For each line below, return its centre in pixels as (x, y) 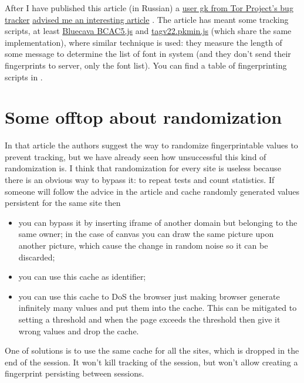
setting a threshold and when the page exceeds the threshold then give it (149, 319)
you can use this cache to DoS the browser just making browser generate (149, 296)
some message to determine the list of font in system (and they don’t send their (148, 54)
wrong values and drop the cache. (79, 331)
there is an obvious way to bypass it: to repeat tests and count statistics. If (140, 180)
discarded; (37, 257)
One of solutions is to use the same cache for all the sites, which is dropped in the (152, 350)
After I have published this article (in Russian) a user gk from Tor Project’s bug (149, 8)
